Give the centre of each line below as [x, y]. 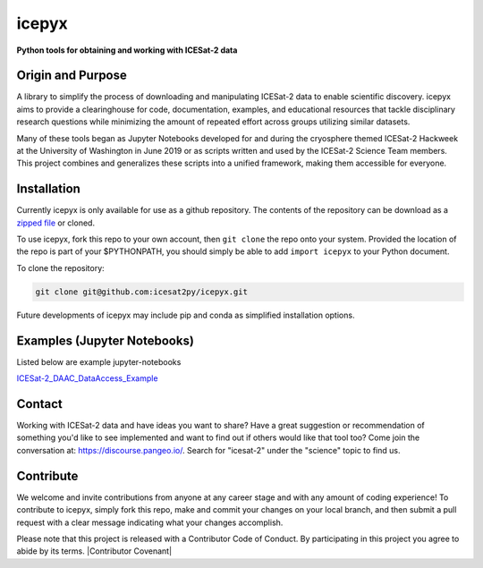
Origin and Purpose [72, 76]
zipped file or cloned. [56, 223]
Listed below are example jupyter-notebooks [99, 361]
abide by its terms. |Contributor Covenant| [94, 551]
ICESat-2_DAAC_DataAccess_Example [87, 378]
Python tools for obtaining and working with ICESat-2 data [127, 50]
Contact [39, 404]
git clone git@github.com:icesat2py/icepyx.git [141, 292]
